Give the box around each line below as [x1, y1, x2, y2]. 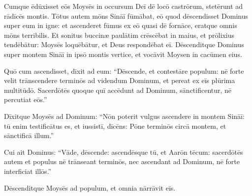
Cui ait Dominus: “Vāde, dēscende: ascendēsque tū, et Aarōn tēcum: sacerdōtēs [4, 146, 243, 157]
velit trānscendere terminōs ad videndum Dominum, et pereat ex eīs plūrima [4, 75, 235, 85]
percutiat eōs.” [4, 94, 47, 105]
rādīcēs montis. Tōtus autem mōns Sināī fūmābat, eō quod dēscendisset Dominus [4, 10, 248, 21]
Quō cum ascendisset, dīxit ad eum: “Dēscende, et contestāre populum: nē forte [4, 65, 244, 76]
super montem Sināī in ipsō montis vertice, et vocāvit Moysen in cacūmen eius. [4, 49, 242, 59]
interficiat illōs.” [4, 166, 52, 176]
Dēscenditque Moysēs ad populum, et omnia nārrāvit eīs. [4, 182, 176, 193]
